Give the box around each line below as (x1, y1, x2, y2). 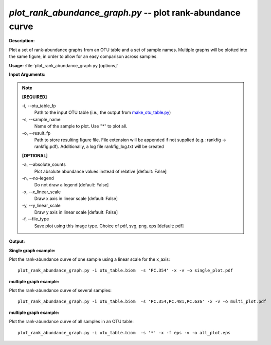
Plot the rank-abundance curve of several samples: (9, 288, 112, 293)
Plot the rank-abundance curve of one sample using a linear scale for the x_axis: (9, 256, 170, 262)
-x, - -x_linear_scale (22, 189, 61, 195)
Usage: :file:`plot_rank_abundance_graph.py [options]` (9, 62, 119, 68)
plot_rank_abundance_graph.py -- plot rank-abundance (9, 7, 241, 18)
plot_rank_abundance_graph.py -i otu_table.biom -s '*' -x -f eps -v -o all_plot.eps (18, 330, 231, 335)
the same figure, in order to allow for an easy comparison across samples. (9, 54, 158, 59)
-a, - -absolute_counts (22, 162, 66, 167)
